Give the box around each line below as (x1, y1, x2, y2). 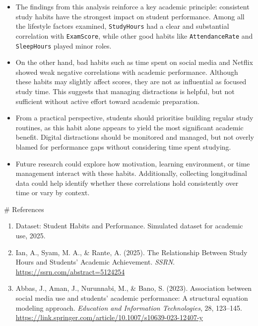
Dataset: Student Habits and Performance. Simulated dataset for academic (15, 220, 243, 231)
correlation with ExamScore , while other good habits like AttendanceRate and (15, 30, 253, 41)
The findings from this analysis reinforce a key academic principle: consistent (15, 1, 250, 11)
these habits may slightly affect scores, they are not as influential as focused (15, 76, 247, 87)
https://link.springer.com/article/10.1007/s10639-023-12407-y (15, 312, 203, 323)
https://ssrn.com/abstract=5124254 (15, 266, 125, 276)
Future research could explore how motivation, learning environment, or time (15, 158, 250, 168)
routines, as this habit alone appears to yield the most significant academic (15, 122, 244, 132)
